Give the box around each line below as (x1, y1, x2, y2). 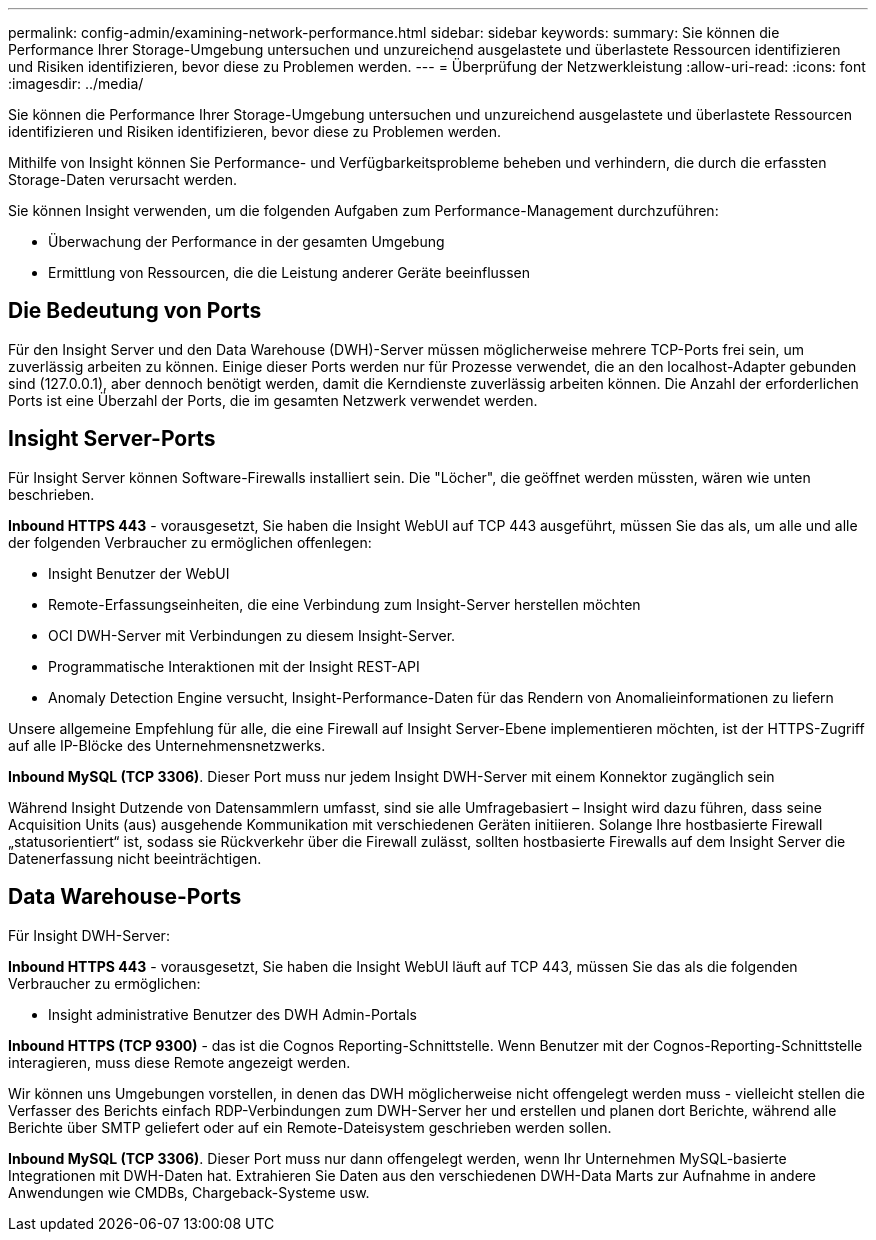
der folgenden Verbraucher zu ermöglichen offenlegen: (8, 533, 372, 551)
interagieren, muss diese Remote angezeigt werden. (8, 1053, 351, 1071)
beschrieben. (8, 485, 95, 503)
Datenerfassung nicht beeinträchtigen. (8, 849, 262, 867)
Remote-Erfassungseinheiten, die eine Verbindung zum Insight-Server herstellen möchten (48, 595, 641, 613)
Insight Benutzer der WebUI (48, 564, 230, 582)
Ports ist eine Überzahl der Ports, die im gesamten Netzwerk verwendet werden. (8, 391, 538, 409)
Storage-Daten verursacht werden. (8, 171, 237, 188)
